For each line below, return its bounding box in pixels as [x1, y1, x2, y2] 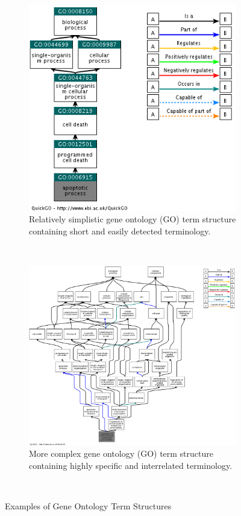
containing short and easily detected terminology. [29, 224, 211, 237]
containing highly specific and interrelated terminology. [29, 459, 233, 471]
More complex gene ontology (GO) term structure [29, 447, 213, 460]
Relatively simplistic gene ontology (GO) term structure [29, 213, 236, 225]
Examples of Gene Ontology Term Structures [5, 500, 172, 512]
